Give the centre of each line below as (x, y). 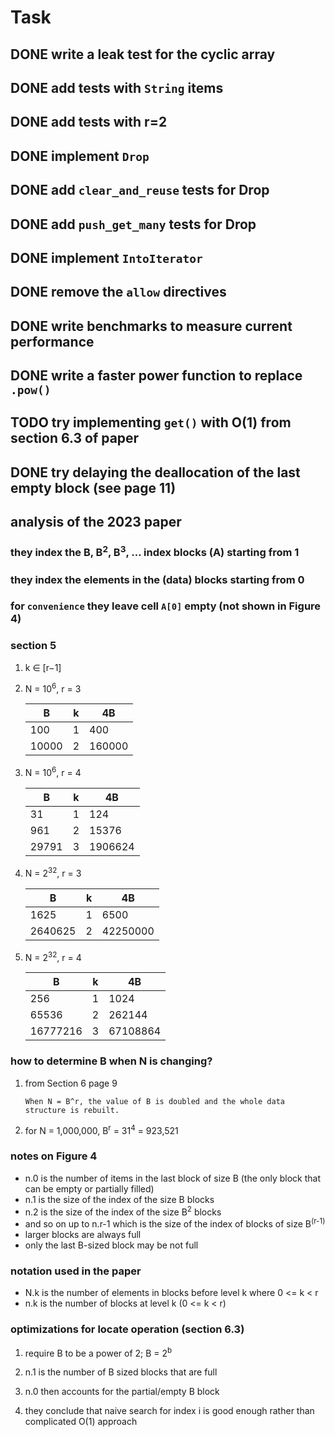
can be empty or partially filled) (89, 1188)
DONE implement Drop (80, 156)
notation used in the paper (76, 1271)
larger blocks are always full (83, 1234)
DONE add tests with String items (117, 87)
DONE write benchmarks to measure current (151, 326)
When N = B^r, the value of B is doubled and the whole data (155, 1101)
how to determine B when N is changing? (111, 1061)
